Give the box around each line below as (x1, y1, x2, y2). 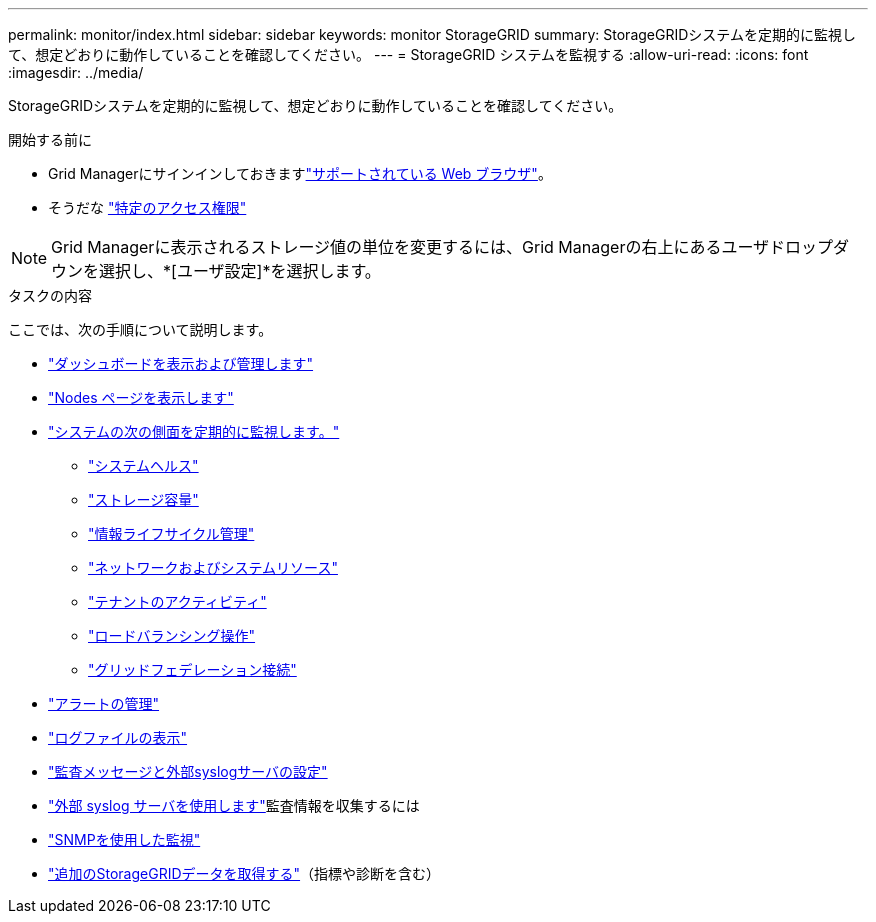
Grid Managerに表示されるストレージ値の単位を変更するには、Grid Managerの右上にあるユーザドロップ (51, 237, 834, 257)
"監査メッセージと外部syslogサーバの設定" (48, 763, 328, 780)
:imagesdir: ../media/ (8, 64, 144, 81)
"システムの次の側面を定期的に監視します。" (48, 423, 340, 440)
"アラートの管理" (48, 695, 160, 712)
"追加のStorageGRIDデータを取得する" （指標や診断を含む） (48, 865, 441, 882)
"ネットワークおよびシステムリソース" (88, 559, 338, 576)
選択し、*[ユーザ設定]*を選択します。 (99, 261, 381, 281)
